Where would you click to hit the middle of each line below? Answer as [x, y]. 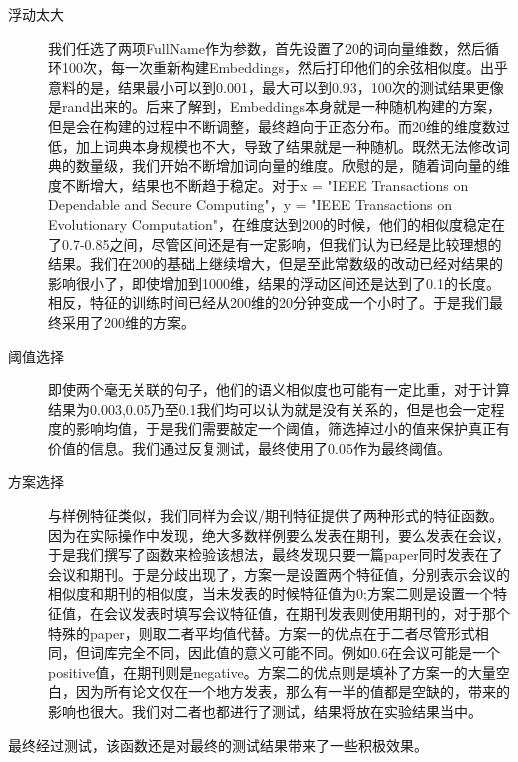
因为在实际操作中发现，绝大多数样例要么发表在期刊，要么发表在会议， [279, 534]
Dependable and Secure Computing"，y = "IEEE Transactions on [250, 204]
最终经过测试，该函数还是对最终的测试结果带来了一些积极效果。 [218, 744]
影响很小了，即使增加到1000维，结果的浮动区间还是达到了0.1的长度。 [274, 282]
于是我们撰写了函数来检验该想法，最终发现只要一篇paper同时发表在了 [275, 554]
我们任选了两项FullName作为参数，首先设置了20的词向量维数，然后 [266, 47]
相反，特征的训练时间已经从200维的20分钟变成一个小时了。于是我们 [268, 302]
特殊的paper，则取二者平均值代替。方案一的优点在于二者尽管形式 [261, 632]
